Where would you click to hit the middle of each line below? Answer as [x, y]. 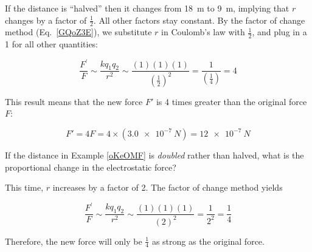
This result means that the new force [74, 101]
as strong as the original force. [208, 241]
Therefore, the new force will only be [74, 241]
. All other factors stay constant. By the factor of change [199, 20]
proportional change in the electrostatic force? [91, 167]
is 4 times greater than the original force [231, 101]
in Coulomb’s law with [203, 32]
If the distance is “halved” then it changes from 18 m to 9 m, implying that [147, 8]
